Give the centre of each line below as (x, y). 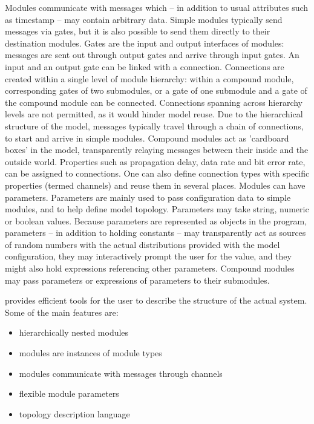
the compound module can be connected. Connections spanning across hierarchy (154, 102)
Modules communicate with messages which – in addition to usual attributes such (157, 7)
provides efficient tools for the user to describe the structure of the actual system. (156, 300)
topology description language (74, 413)
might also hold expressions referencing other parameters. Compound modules (150, 268)
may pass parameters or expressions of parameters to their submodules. (137, 280)
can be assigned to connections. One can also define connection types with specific (157, 173)
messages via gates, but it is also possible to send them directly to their (138, 31)
